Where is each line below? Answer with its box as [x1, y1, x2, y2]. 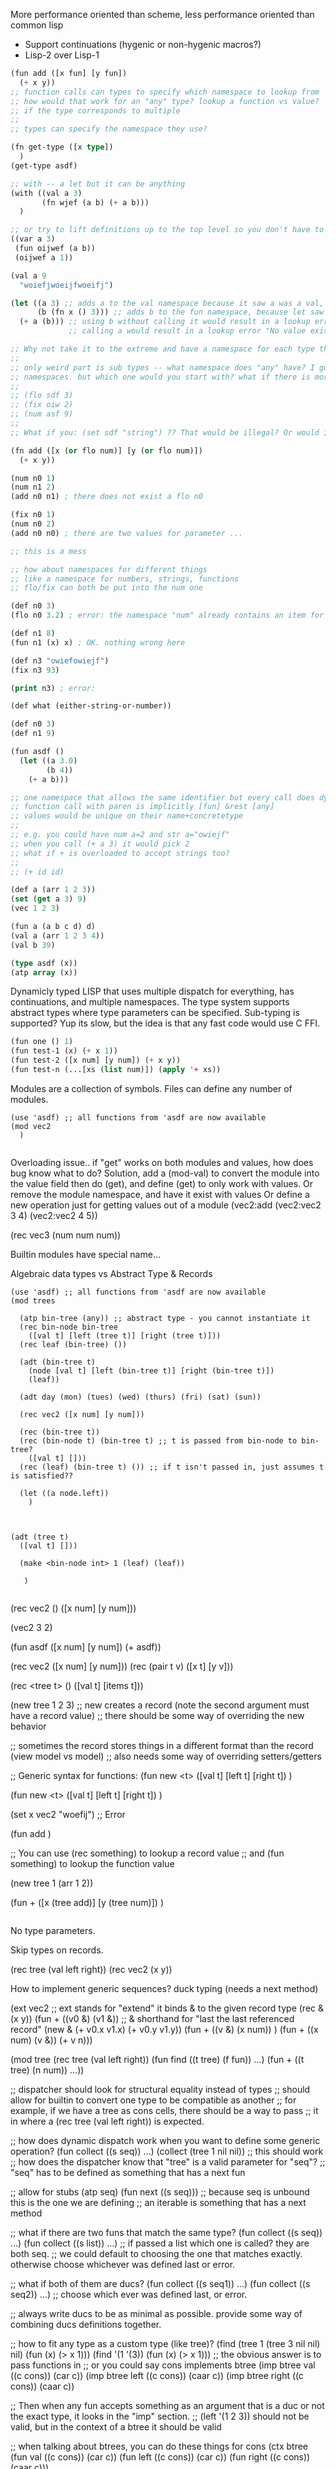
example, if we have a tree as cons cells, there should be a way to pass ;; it [10, 2104, 319, 2116]
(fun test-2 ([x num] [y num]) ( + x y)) [10, 1055, 182, 1066]
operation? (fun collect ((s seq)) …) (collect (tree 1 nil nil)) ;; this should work [10, 2145, 324, 2157]
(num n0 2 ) [10, 519, 56, 529]
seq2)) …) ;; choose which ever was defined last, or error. [10, 2288, 248, 2300]
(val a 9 [10, 270, 47, 281]
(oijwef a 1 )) [14, 252, 74, 263]
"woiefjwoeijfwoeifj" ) [19, 280, 114, 290]
